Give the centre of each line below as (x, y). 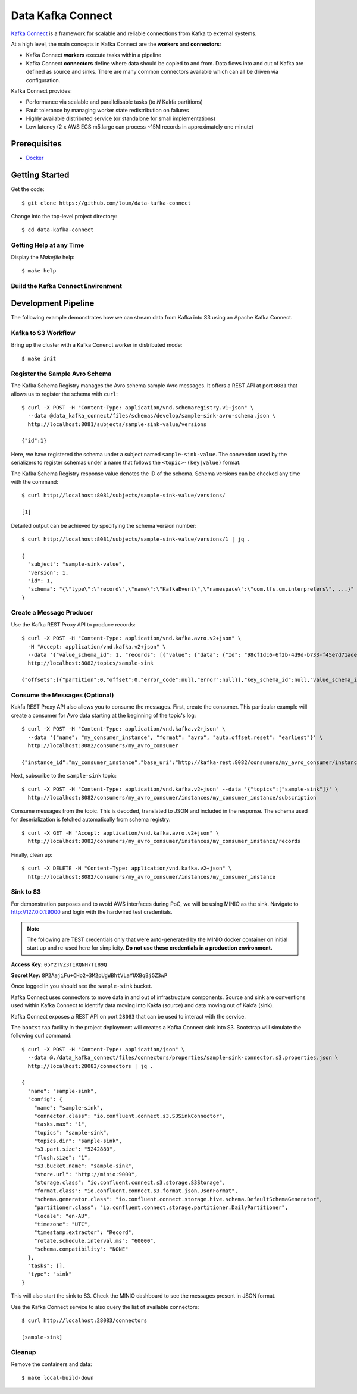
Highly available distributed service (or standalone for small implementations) (121, 118)
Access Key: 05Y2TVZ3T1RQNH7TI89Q (59, 964)
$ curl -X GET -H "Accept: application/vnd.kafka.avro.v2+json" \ (120, 833)
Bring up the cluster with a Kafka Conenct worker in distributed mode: (97, 344)
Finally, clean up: (32, 854)
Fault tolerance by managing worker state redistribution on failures (107, 110)
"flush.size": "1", (62, 1158)
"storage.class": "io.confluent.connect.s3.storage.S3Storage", (129, 1183)
